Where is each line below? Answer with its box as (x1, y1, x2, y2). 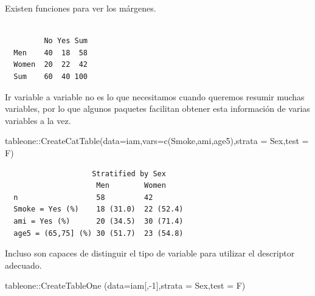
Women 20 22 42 (13, 60, 88, 69)
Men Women (96, 181, 166, 190)
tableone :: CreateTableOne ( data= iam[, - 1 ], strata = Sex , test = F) (5, 279, 246, 292)
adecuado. (5, 258, 42, 271)
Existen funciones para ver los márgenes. (5, 2, 156, 14)
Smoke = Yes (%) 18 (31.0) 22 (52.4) (13, 205, 184, 214)
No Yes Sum (44, 36, 88, 46)
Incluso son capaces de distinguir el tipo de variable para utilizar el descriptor (5, 247, 295, 260)
